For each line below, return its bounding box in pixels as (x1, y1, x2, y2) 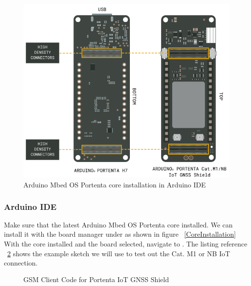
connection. (4, 258, 38, 268)
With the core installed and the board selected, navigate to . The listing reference (4, 239, 248, 249)
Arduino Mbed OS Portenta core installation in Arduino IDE (23, 180, 206, 190)
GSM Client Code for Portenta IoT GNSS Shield (23, 274, 169, 284)
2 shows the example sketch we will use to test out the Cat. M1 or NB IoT (7, 248, 230, 258)
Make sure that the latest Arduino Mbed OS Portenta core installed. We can (4, 219, 233, 229)
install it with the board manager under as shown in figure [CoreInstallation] (4, 229, 236, 239)
